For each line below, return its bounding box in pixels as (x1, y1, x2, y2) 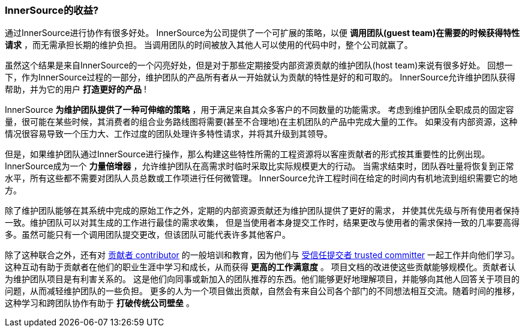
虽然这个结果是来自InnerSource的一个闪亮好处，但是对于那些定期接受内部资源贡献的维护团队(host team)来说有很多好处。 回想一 (5, 60, 513, 71)
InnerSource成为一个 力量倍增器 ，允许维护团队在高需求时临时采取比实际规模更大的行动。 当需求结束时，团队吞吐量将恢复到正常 (5, 161, 514, 172)
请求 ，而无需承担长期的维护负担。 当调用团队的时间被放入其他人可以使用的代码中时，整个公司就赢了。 (5, 40, 413, 50)
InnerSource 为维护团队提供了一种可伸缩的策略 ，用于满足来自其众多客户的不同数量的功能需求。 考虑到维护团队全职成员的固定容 (5, 104, 514, 115)
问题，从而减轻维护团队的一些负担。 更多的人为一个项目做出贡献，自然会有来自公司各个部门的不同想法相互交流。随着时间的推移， (5, 286, 520, 297)
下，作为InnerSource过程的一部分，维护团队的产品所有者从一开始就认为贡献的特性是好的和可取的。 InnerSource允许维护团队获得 (5, 72, 516, 83)
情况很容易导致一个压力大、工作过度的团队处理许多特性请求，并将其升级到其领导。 (5, 128, 332, 139)
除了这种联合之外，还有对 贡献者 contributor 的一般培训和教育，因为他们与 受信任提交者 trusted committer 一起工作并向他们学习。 (5, 250, 520, 261)
